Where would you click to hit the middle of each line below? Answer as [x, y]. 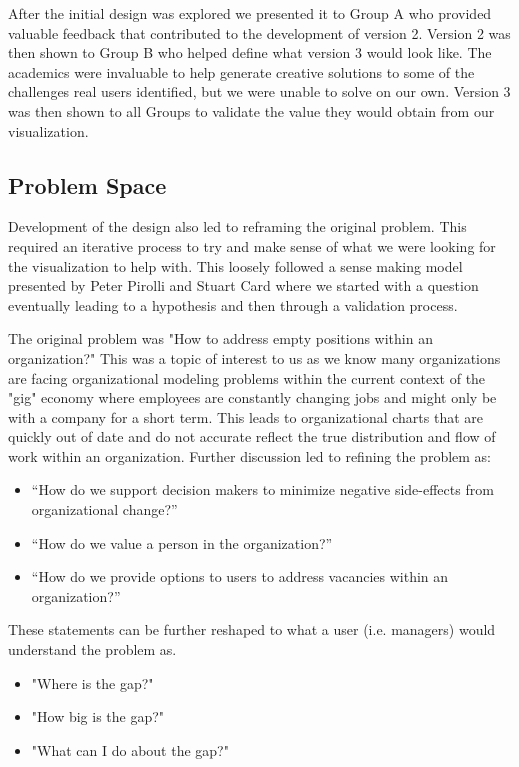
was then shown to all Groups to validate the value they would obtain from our [251, 110]
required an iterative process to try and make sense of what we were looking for [252, 245]
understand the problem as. [92, 649]
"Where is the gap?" [92, 682]
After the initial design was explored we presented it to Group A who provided [250, 13]
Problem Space [87, 184]
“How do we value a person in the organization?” [182, 542]
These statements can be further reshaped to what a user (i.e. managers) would [252, 629]
